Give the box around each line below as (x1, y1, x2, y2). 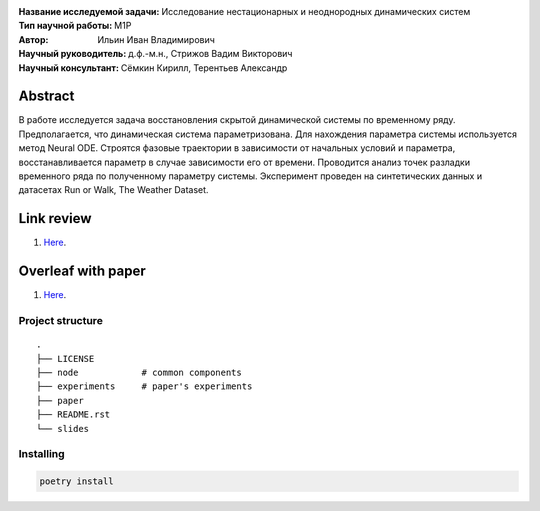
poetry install (39, 476, 114, 487)
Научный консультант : (18, 61, 120, 74)
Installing (18, 447, 65, 461)
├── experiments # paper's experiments (36, 381, 253, 392)
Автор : (18, 33, 49, 45)
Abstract (18, 88, 75, 105)
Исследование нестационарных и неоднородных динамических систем (161, 6, 471, 17)
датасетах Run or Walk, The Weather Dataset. (18, 184, 209, 196)
